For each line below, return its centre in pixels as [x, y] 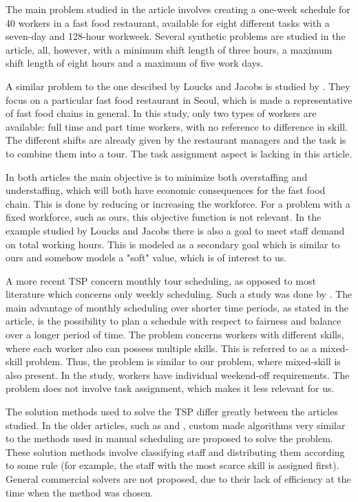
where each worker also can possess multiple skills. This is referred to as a [161, 348]
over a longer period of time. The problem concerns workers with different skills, [175, 335]
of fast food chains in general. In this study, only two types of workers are [161, 113]
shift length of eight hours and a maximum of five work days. [135, 63]
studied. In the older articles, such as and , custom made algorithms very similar [176, 425]
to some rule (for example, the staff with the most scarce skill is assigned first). [172, 465]
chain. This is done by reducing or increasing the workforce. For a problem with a [178, 203]
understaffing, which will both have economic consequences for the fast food [166, 190]
